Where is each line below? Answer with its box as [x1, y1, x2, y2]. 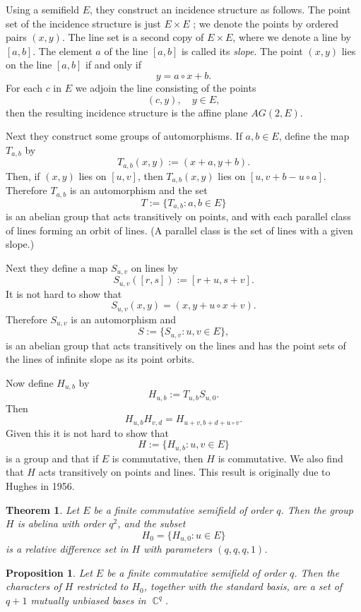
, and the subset [117, 516, 186, 531]
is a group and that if [6, 450, 99, 465]
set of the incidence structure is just [6, 16, 161, 30]
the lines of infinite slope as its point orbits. [6, 352, 195, 366]
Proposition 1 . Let [6, 565, 93, 580]
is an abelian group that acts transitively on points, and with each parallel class [6, 209, 351, 224]
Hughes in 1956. [6, 479, 75, 493]
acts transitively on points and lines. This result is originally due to [38, 464, 331, 479]
